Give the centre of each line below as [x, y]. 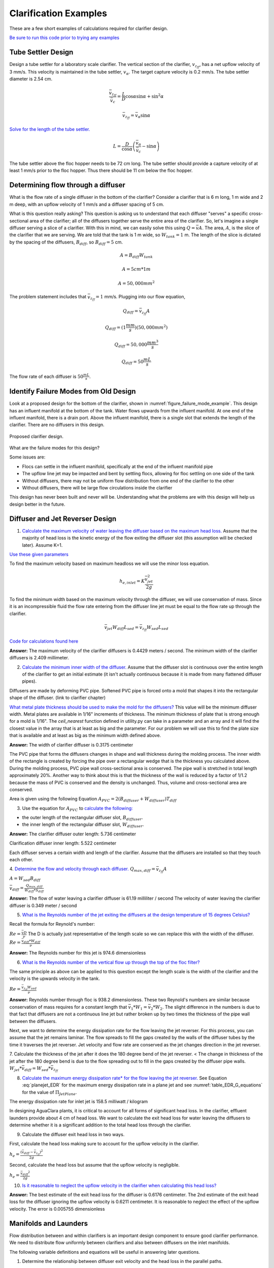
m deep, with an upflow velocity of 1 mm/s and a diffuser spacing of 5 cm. [87, 204]
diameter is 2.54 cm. [31, 79]
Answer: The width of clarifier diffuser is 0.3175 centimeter [71, 745]
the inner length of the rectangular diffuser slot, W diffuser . [83, 825]
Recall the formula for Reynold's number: [52, 924]
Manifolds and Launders [49, 1223]
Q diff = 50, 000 [131, 345]
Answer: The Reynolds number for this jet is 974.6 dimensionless [78, 953]
